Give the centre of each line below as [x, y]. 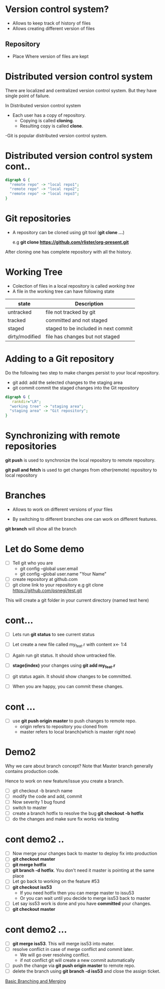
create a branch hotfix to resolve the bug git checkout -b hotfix [78, 814]
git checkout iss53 [32, 887]
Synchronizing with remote [63, 436]
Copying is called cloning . [47, 120]
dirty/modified [24, 336]
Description [89, 303]
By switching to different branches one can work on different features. [85, 519]
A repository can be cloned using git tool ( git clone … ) [68, 232]
